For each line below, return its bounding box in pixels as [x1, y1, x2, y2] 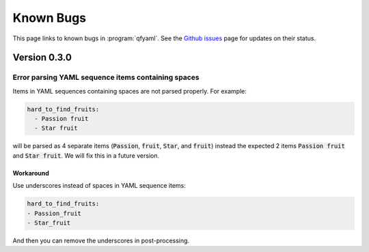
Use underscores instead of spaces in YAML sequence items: [12, 182, 186, 190]
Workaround [12, 169, 49, 177]
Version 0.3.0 [12, 52, 72, 64]
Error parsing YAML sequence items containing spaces [12, 72, 200, 82]
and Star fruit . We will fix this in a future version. [12, 151, 160, 160]
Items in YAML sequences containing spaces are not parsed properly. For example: [12, 87, 247, 95]
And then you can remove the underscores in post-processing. [12, 236, 190, 244]
